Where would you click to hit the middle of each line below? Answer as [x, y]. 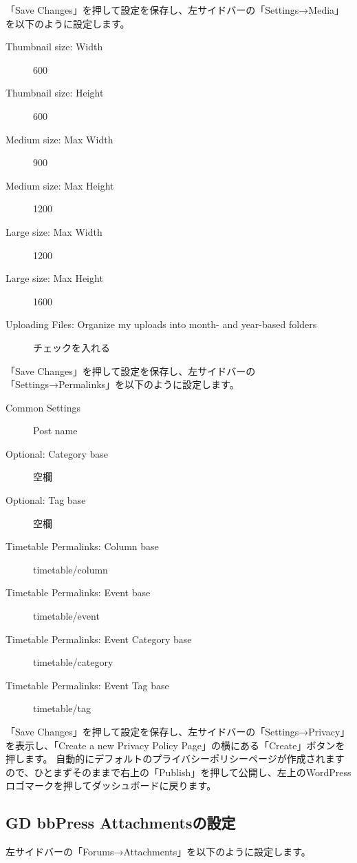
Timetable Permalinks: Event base [78, 592]
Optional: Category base [57, 453]
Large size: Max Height [54, 278]
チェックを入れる [72, 347]
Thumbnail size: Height [55, 93]
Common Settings [43, 407]
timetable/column [71, 569]
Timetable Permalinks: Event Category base [99, 639]
